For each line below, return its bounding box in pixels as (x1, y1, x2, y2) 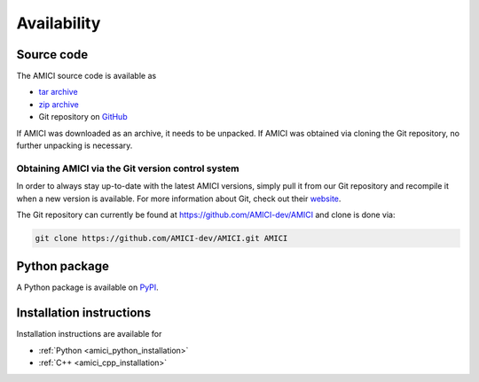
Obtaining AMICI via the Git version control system (16, 162, 239, 175)
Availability (16, 13, 101, 33)
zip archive (38, 98, 79, 110)
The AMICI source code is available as (16, 71, 157, 82)
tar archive (38, 87, 79, 97)
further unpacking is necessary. (16, 140, 133, 151)
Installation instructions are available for (16, 329, 162, 339)
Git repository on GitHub (38, 112, 128, 122)
